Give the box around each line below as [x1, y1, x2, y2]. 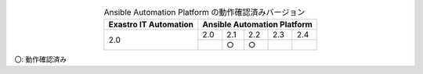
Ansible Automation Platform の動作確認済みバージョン [103, 7, 305, 18]
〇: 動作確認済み [14, 55, 67, 64]
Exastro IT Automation [108, 19, 194, 30]
